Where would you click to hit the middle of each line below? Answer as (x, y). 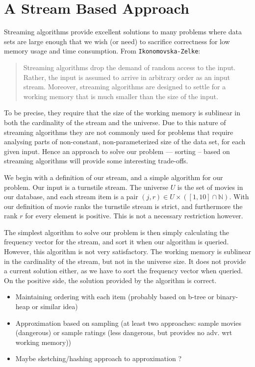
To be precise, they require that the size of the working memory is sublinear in (122, 113)
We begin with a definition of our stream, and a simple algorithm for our (114, 177)
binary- (227, 297)
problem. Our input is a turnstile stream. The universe (86, 187)
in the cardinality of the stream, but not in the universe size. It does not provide (125, 261)
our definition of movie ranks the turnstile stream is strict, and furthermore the (123, 206)
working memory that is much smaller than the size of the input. (121, 96)
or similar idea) (55, 306)
